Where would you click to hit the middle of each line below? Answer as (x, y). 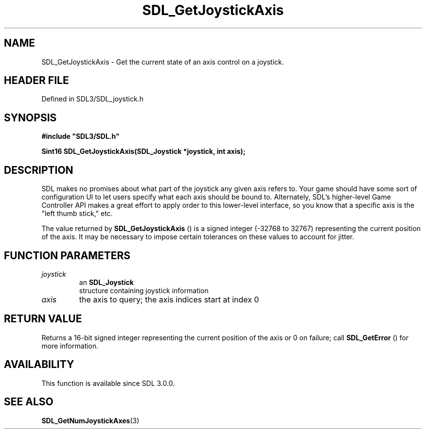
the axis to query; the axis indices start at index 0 (169, 299)
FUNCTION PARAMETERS (67, 255)
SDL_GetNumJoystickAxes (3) (90, 420)
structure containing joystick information (144, 290)
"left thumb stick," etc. (77, 214)
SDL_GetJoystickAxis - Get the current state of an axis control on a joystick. (163, 62)
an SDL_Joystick (106, 282)
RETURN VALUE (43, 319)
